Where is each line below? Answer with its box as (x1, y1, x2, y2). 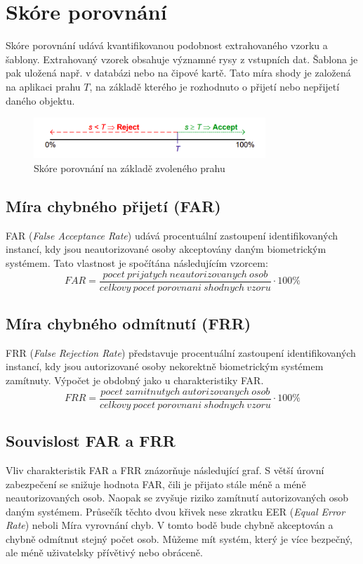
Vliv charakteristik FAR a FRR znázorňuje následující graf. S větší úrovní (6, 462, 324, 477)
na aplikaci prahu (6, 79, 81, 93)
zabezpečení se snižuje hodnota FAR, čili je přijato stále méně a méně (6, 476, 306, 491)
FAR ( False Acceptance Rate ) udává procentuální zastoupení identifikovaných (6, 228, 338, 242)
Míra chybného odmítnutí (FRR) (6, 313, 251, 334)
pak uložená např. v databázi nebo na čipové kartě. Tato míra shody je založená (6, 65, 351, 80)
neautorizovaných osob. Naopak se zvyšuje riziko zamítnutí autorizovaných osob (6, 490, 349, 505)
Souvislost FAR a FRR (6, 430, 176, 452)
